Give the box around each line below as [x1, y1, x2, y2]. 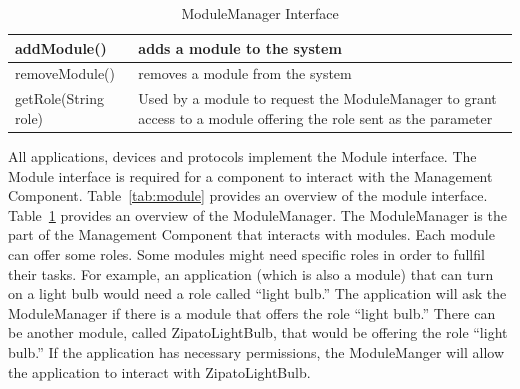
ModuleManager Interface [181, 3, 339, 23]
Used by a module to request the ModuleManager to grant [138, 88, 497, 109]
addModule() [15, 37, 107, 58]
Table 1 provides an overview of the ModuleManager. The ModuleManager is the [8, 204, 507, 225]
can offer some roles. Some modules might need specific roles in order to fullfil [8, 243, 485, 264]
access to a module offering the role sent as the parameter [138, 107, 493, 128]
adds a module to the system [138, 37, 342, 58]
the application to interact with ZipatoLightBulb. [8, 361, 311, 382]
